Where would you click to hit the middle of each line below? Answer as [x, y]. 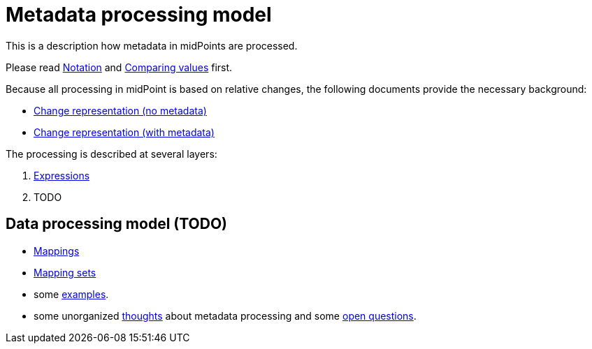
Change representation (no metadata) [120, 110]
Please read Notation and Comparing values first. [119, 67]
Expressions [62, 175]
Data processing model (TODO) [117, 224]
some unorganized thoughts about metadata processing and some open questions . [225, 315]
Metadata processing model [139, 15]
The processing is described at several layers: [111, 154]
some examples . [71, 294]
